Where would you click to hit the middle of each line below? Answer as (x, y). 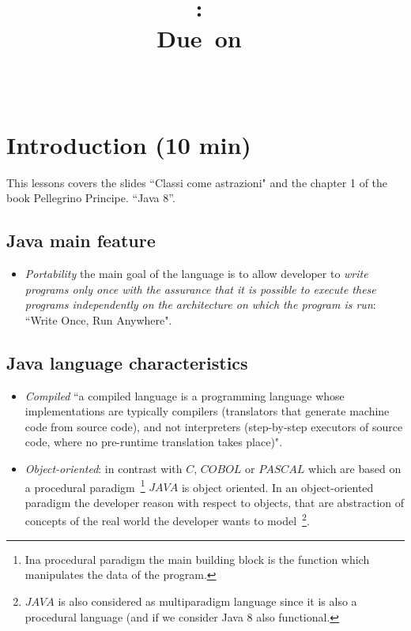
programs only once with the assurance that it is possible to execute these (200, 289)
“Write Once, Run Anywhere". (98, 319)
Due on (199, 38)
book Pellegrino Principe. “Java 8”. (91, 198)
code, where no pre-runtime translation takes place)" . (154, 442)
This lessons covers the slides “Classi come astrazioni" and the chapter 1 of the (197, 182)
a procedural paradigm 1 (85, 486)
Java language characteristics (127, 362)
